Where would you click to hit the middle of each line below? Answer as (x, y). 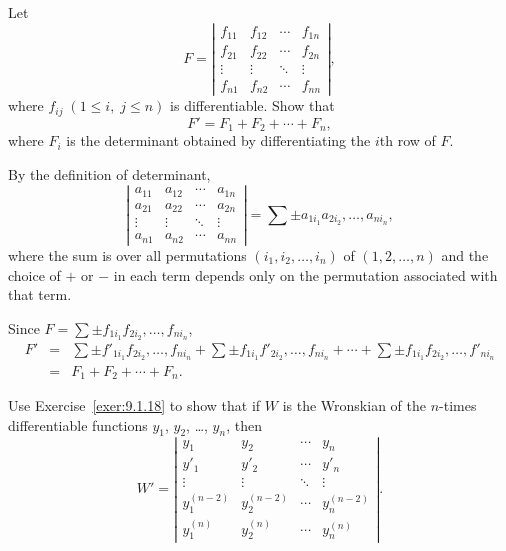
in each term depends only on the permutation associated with (305, 274)
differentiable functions (78, 424)
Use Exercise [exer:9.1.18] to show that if (134, 405)
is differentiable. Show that (252, 105)
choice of (34, 274)
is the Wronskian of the (354, 405)
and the (465, 255)
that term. (40, 294)
